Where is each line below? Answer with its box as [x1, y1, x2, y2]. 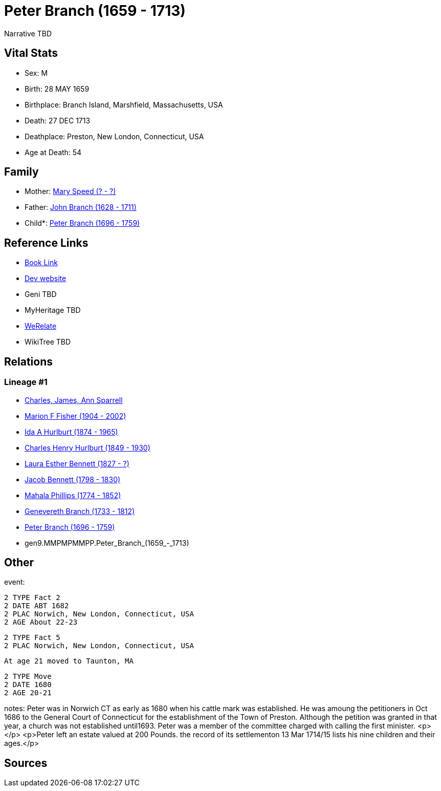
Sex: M [25, 68, 48, 77]
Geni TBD [25, 290, 57, 299]
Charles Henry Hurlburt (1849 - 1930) [25, 443, 150, 452]
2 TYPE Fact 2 [4, 593, 60, 602]
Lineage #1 [4, 377, 48, 388]
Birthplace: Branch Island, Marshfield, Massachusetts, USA [25, 100, 223, 109]
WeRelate [25, 322, 57, 331]
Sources [4, 756, 48, 769]
